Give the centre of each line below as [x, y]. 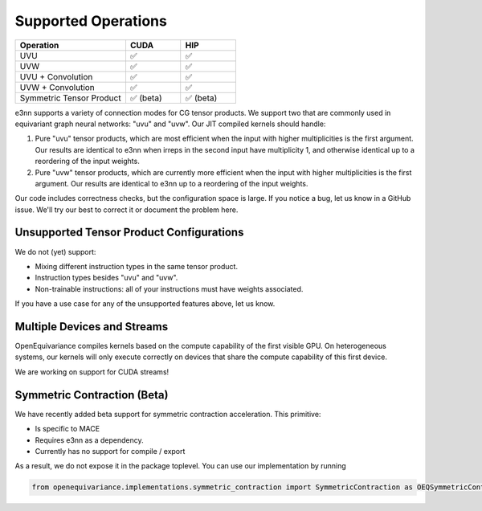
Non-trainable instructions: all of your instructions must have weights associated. [169, 288]
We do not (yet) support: [55, 251]
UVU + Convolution [56, 76]
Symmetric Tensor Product [70, 98]
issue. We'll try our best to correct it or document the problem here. [127, 210]
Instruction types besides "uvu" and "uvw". [106, 278]
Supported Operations [91, 21]
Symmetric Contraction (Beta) [92, 395]
